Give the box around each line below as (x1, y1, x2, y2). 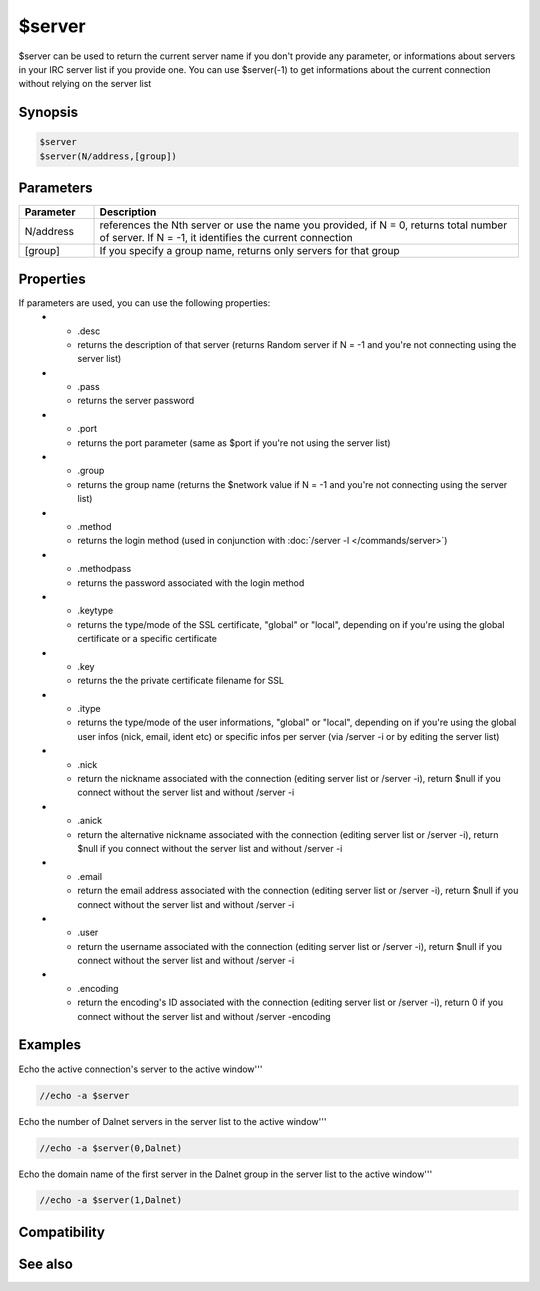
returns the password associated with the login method (77, 576, 305, 589)
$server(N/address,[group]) (39, 150, 177, 162)
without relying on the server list (18, 78, 152, 90)
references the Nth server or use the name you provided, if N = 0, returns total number (99, 218, 508, 232)
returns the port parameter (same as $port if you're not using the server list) (77, 436, 391, 449)
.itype (77, 703, 101, 715)
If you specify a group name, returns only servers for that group (99, 244, 400, 258)
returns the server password (77, 395, 195, 407)
